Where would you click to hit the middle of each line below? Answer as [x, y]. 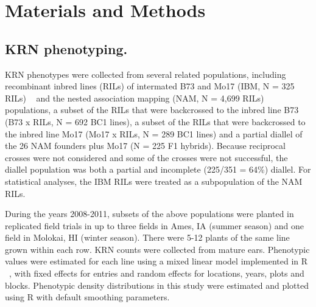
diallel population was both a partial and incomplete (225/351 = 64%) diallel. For [158, 169]
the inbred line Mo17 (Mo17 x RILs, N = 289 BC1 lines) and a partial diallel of [154, 133]
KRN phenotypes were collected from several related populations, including [146, 74]
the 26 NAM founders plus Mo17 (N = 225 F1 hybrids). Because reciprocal [145, 146]
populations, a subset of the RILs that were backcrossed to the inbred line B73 [152, 110]
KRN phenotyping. [66, 48]
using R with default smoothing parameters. [87, 297]
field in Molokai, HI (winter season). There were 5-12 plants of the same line [147, 237]
